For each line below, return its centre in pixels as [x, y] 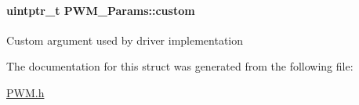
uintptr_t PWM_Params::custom [101, 10]
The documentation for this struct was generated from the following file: [180, 66]
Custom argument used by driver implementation [125, 40]
